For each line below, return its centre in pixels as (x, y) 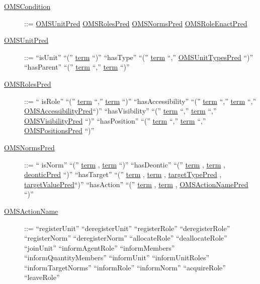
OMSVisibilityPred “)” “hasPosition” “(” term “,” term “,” (115, 120)
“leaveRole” (42, 277)
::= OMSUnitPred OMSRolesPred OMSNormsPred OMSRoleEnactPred (136, 23)
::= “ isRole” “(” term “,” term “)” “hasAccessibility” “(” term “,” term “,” (140, 101)
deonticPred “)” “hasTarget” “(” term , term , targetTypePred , (123, 174)
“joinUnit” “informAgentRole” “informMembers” (100, 247)
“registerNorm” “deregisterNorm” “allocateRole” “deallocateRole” (126, 238)
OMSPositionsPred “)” (59, 130)
